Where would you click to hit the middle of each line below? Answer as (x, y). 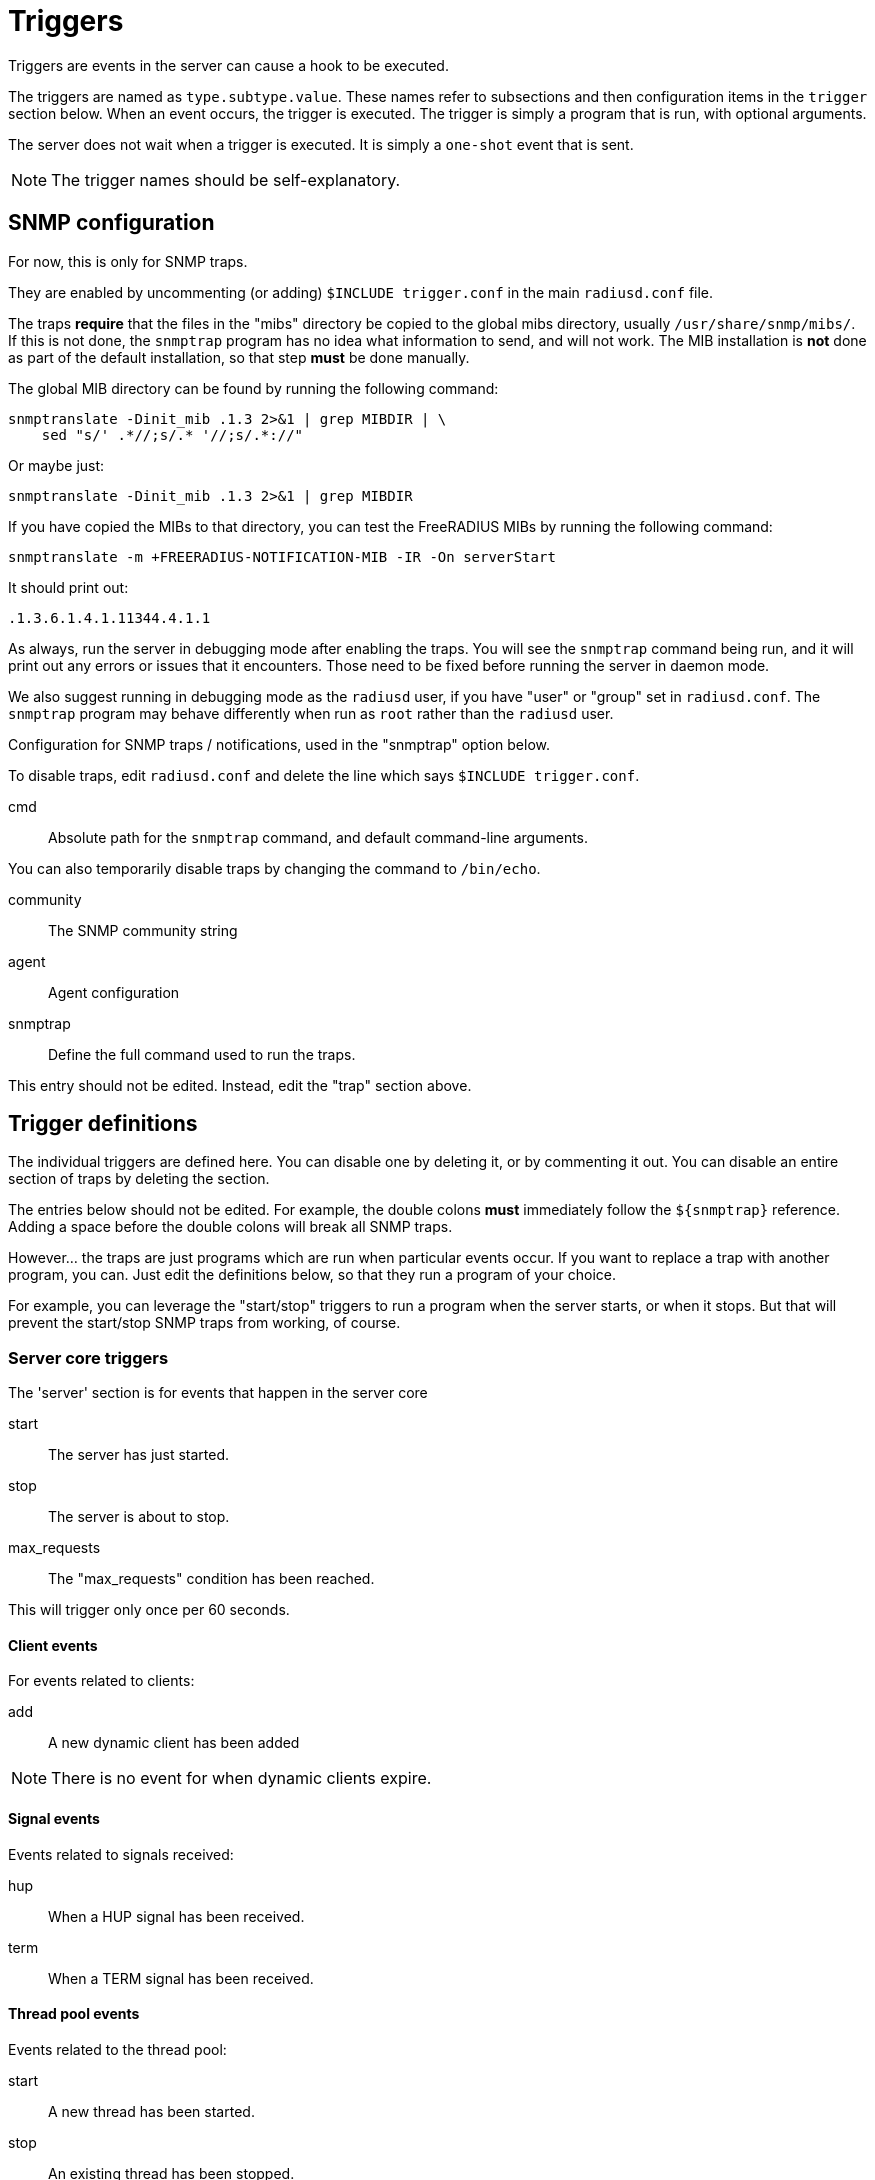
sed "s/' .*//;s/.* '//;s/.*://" (172, 434)
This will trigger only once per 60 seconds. (149, 1610)
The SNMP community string (143, 930)
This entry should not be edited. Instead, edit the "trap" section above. (240, 1085)
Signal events (54, 1819)
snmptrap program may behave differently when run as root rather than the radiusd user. (311, 713)
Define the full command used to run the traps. (202, 1054)
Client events (53, 1645)
